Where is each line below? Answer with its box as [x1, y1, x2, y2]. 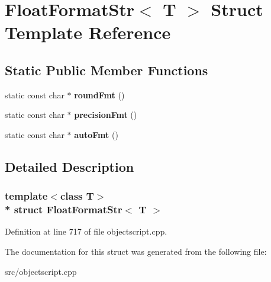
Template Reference [5, 20, 171, 44]
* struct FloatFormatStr [5, 202, 122, 217]
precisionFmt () [74, 108, 137, 121]
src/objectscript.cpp [5, 265, 77, 277]
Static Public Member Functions [5, 60, 208, 79]
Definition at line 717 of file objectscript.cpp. [5, 225, 167, 238]
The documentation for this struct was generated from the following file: [5, 245, 267, 258]
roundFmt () [74, 88, 125, 101]
